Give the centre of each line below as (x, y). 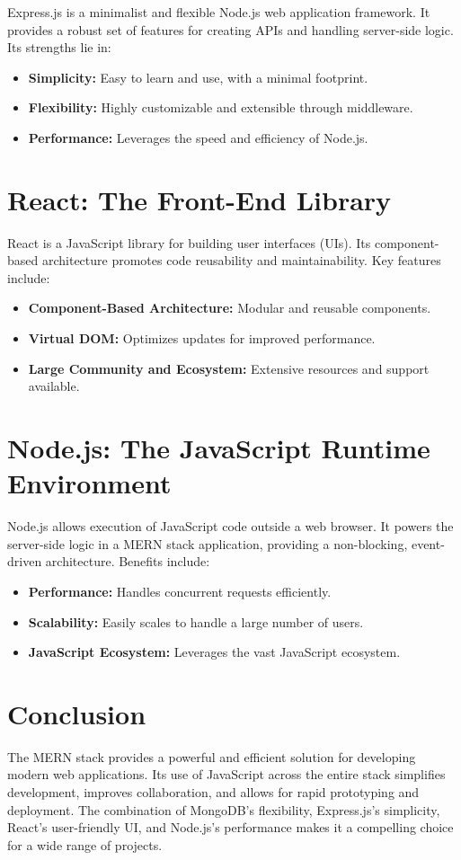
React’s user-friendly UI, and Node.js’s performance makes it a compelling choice (230, 827)
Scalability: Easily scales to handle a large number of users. (196, 621)
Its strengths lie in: (59, 47)
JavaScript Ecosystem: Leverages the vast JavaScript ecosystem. (214, 652)
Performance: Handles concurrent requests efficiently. (180, 591)
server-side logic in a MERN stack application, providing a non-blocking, (208, 543)
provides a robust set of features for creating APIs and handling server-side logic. (230, 29)
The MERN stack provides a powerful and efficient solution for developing (212, 756)
